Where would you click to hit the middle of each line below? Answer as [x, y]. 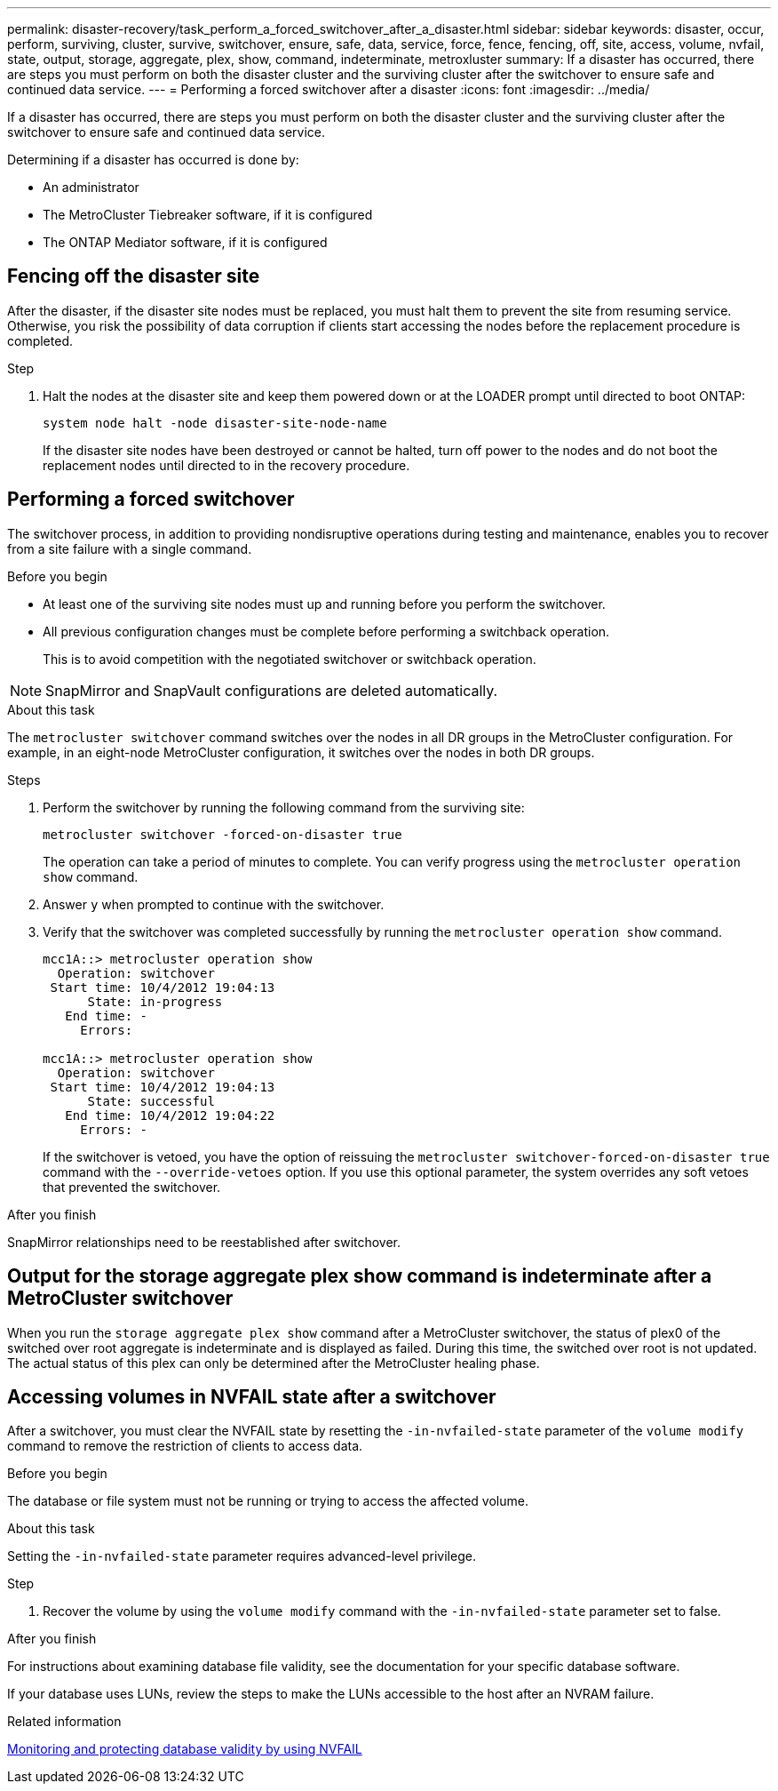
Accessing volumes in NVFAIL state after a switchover [252, 1396]
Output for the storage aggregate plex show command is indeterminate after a [360, 1276]
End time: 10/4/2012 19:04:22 [170, 1115]
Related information [64, 1722]
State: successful [151, 1101]
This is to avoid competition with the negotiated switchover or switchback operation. [290, 659]
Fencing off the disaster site [134, 276]
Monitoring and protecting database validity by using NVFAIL [185, 1749]
